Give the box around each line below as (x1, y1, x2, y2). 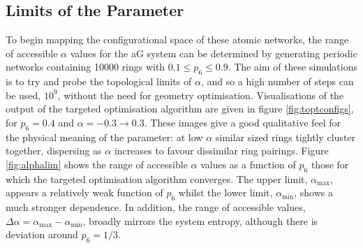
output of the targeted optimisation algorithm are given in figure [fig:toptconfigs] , (6, 101, 354, 116)
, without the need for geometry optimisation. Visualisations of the (57, 87, 344, 102)
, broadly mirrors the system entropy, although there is (82, 213, 318, 228)
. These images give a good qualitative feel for (144, 115, 341, 129)
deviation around (6, 227, 78, 242)
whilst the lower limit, (178, 185, 273, 200)
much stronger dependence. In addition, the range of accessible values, (6, 200, 306, 214)
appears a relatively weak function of (6, 185, 163, 200)
